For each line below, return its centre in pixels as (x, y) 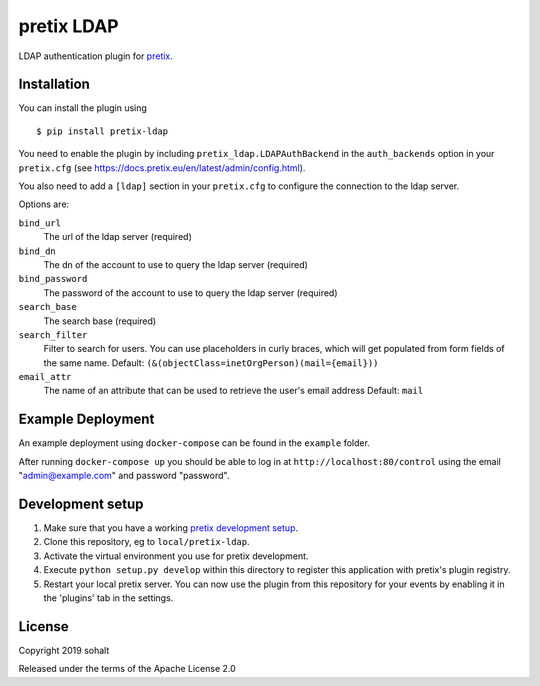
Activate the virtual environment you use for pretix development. (176, 556)
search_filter (53, 334)
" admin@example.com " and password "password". (124, 476)
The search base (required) (100, 321)
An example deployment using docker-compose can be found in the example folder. (194, 443)
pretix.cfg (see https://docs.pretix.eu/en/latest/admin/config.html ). (162, 167)
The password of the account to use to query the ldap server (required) (191, 292)
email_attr (45, 377)
